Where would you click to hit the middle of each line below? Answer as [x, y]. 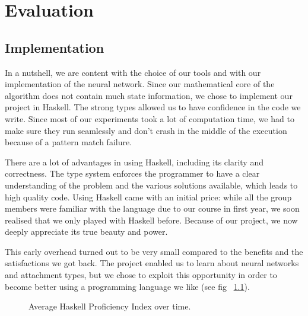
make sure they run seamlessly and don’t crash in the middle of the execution [146, 130]
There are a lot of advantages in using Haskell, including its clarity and [134, 162]
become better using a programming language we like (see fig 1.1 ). [127, 286]
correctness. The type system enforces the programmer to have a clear [132, 173]
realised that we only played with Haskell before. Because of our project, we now [151, 220]
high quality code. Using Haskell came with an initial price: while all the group [148, 197]
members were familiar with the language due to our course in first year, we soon [152, 208]
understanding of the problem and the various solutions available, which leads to [151, 185]
